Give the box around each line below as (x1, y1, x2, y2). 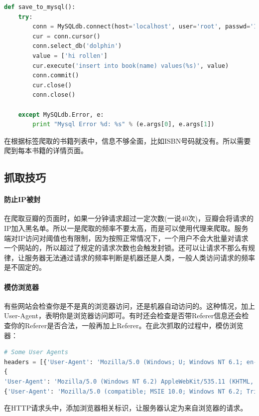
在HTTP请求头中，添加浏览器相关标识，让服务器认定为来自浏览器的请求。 (4, 403, 248, 413)
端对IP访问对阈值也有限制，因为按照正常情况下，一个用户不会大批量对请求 (4, 232, 249, 243)
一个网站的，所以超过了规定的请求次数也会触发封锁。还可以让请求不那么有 (4, 242, 248, 253)
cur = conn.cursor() (32, 32, 101, 40)
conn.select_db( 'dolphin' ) (32, 42, 122, 50)
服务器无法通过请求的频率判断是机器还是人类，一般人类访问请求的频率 (24, 252, 255, 262)
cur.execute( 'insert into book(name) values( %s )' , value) (32, 62, 229, 69)
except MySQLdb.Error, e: (18, 111, 104, 118)
